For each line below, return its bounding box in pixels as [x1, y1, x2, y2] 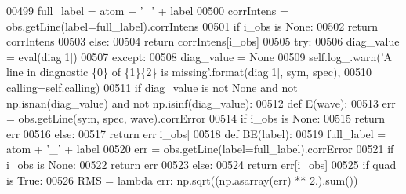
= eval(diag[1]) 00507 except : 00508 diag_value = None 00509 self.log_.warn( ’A [6, 48, 393, 64]
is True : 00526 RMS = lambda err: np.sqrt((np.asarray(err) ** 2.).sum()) [6, 171, 358, 188]
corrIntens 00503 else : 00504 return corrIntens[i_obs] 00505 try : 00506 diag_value [6, 33, 400, 49]
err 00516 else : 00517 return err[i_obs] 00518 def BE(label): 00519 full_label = [6, 125, 386, 141]
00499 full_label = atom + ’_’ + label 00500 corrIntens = [6, 2, 288, 18]
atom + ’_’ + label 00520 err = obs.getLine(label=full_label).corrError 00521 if [6, 141, 394, 157]
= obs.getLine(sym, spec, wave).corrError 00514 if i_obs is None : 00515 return [6, 110, 385, 126]
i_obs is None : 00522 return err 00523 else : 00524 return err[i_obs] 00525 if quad [6, 156, 397, 172]
